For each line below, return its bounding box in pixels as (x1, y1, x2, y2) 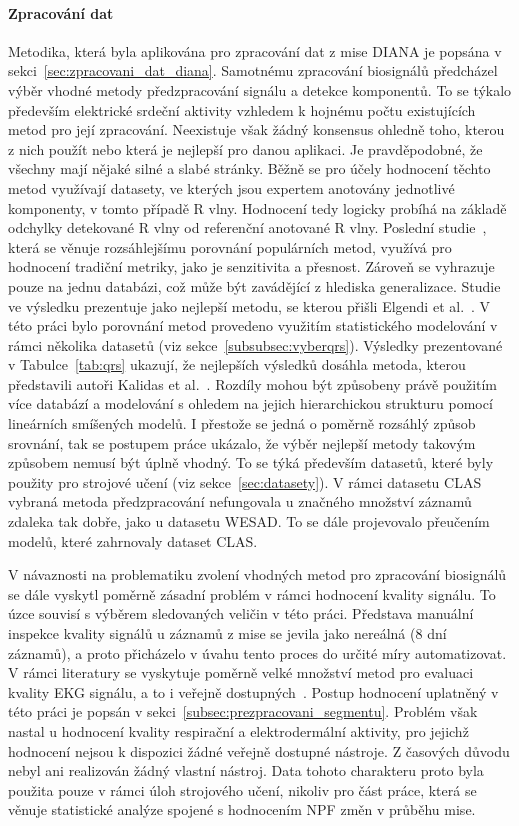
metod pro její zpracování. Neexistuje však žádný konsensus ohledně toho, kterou (8, 119, 505, 140)
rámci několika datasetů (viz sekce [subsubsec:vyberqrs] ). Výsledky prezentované (8, 334, 503, 355)
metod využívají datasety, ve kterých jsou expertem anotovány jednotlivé (8, 177, 455, 198)
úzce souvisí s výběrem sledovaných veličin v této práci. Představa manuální (8, 603, 474, 624)
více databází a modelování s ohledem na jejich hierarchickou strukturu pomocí (8, 393, 493, 414)
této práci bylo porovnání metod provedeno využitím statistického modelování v (8, 315, 498, 336)
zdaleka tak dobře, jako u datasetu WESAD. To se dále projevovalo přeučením (8, 511, 490, 532)
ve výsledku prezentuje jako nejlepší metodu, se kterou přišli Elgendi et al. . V (8, 295, 491, 316)
